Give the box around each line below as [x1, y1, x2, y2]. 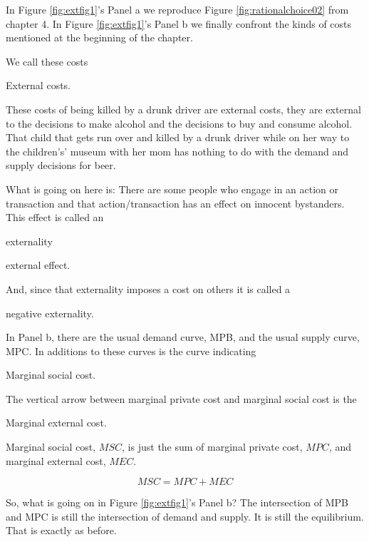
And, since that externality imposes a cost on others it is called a [6, 281, 291, 296]
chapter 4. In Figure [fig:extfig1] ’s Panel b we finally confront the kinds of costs [6, 16, 352, 31]
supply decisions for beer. [6, 158, 116, 173]
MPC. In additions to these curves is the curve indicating [6, 343, 256, 358]
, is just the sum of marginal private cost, [122, 439, 303, 454]
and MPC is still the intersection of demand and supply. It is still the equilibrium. [6, 508, 364, 523]
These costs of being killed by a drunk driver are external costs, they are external [6, 101, 361, 116]
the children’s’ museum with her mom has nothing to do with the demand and [6, 143, 348, 158]
